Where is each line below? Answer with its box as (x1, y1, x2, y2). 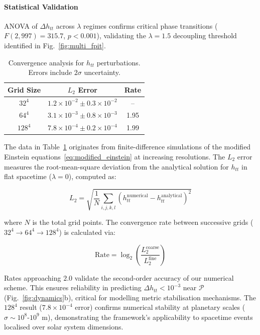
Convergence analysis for (8, 57, 84, 67)
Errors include (28, 67, 72, 77)
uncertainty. (84, 67, 120, 77)
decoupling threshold (173, 30, 237, 41)
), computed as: (68, 171, 116, 182)
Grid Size (8, 84, 41, 95)
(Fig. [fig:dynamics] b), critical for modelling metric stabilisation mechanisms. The (4, 292, 256, 302)
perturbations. (96, 57, 141, 67)
